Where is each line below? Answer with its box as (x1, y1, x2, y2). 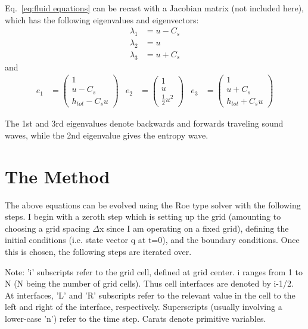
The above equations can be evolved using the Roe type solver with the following (5, 198, 301, 211)
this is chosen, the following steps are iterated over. (5, 245, 192, 258)
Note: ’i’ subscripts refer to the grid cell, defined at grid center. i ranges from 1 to (5, 265, 303, 278)
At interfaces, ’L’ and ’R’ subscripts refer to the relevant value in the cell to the (5, 288, 295, 301)
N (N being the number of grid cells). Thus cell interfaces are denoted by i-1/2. (5, 277, 294, 290)
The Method (5, 164, 110, 188)
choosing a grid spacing (5, 222, 90, 234)
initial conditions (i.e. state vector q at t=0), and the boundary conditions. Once (5, 233, 300, 246)
